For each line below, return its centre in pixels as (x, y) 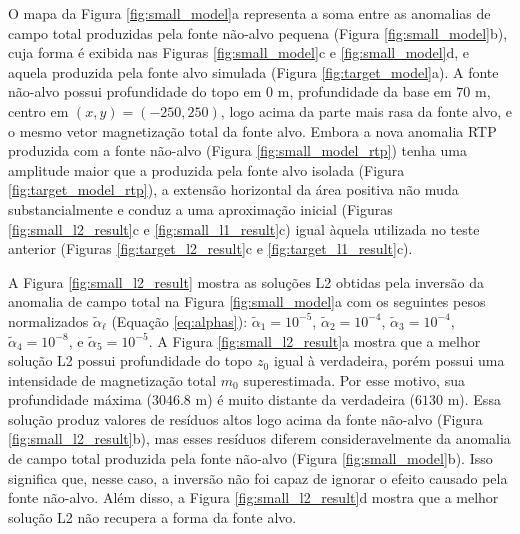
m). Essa (474, 399)
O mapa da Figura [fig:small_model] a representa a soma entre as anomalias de (249, 13)
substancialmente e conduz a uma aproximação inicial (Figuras (200, 208)
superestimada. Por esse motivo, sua (354, 379)
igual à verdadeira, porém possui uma (389, 360)
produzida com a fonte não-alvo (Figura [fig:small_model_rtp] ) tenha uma (237, 150)
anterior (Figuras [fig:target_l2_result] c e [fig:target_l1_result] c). (210, 248)
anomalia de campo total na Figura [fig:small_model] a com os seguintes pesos (247, 301)
